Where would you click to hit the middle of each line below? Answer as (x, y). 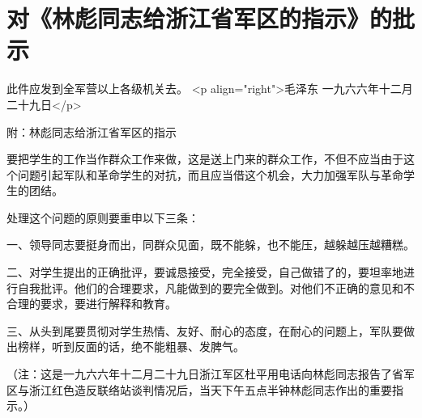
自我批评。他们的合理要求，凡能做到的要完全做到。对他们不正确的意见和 (210, 287)
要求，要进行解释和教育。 (108, 304)
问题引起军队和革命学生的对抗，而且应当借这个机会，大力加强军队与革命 (210, 174)
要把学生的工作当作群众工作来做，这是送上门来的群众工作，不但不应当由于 (205, 159)
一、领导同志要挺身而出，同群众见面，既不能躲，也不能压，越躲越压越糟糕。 (211, 245)
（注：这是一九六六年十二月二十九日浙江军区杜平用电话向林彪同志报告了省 (205, 374)
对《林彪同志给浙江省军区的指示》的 (200, 18)
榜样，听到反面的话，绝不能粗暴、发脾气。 (131, 346)
